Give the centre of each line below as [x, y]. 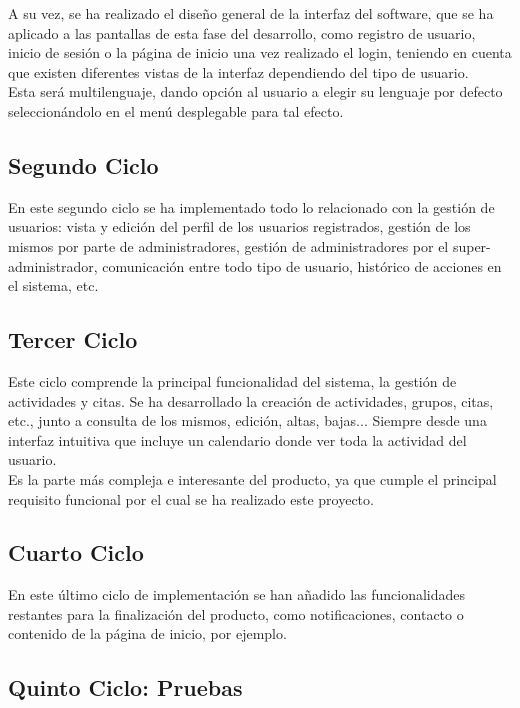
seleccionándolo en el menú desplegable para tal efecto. [176, 110]
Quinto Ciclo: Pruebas [125, 687]
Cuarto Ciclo [76, 552]
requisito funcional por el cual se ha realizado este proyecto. [191, 498]
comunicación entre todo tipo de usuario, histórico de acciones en [302, 265]
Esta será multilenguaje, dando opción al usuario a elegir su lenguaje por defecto [255, 91]
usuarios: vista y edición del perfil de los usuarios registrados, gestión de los [239, 226]
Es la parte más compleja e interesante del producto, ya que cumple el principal [252, 478]
